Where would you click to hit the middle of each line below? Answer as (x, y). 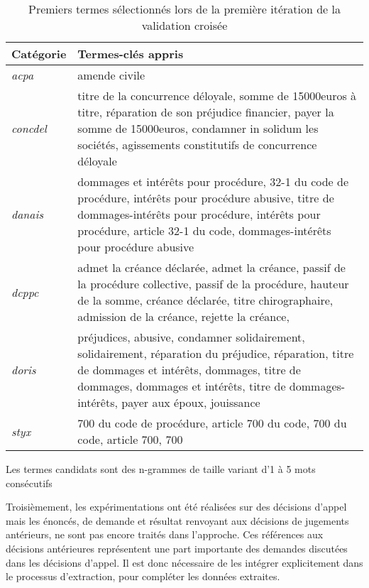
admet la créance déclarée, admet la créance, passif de (211, 267)
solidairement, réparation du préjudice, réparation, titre (216, 353)
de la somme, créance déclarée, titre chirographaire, (205, 300)
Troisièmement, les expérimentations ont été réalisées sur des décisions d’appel (176, 507)
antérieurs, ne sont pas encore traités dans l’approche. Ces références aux (165, 534)
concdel (29, 128)
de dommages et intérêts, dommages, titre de (189, 370)
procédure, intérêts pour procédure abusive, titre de (206, 198)
